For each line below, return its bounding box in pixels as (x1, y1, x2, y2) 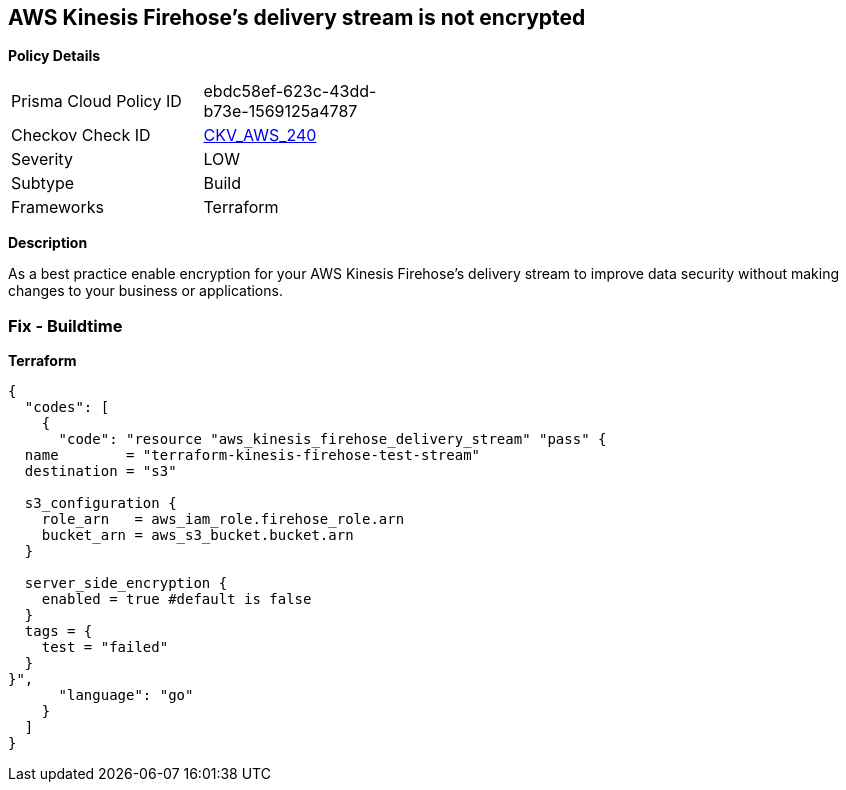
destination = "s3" (24, 463, 177, 480)
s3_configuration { (24, 495, 177, 512)
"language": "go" (58, 687, 194, 704)
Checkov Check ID (11, 125, 151, 146)
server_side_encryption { (24, 575, 228, 592)
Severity (11, 149, 73, 170)
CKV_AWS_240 (203, 125, 317, 146)
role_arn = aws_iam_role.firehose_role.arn (41, 511, 405, 528)
